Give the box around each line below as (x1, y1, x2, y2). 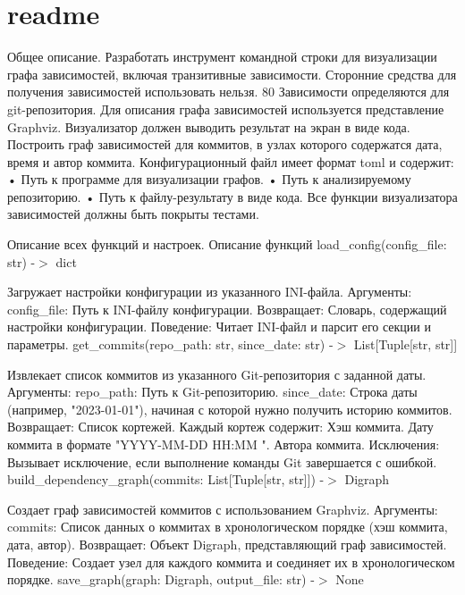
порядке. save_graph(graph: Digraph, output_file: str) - (7, 570, 315, 589)
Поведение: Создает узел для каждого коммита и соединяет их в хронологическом (7, 552, 455, 571)
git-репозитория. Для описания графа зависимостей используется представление (7, 99, 444, 118)
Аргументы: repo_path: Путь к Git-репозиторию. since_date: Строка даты (7, 382, 418, 401)
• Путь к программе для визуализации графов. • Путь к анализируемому (7, 170, 411, 189)
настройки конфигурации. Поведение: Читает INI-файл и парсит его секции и (7, 317, 431, 336)
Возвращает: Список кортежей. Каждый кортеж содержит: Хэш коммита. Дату (7, 417, 434, 436)
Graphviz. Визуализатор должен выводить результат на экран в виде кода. (7, 117, 410, 136)
